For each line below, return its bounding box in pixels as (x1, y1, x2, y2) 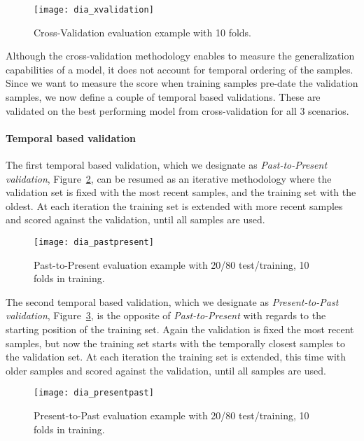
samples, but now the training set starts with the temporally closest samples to (6, 335, 345, 350)
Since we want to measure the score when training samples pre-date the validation (6, 76, 358, 90)
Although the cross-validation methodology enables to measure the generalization (6, 48, 355, 63)
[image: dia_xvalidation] (34, 5, 154, 15)
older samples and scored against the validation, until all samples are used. (6, 363, 326, 377)
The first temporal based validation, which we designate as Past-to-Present (6, 157, 328, 172)
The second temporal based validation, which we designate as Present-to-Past (6, 294, 339, 309)
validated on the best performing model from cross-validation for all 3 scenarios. (6, 103, 349, 118)
